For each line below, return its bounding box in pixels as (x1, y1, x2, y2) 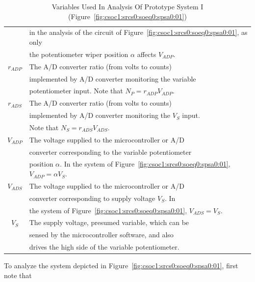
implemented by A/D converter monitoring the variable (29, 73, 196, 84)
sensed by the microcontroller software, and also (29, 229, 174, 240)
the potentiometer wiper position (29, 49, 128, 59)
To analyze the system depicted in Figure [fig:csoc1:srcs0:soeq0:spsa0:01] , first (4, 260, 238, 271)
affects (137, 49, 156, 59)
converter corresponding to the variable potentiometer (29, 146, 192, 157)
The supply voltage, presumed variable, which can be (29, 217, 189, 227)
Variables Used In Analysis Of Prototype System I (51, 1, 204, 11)
